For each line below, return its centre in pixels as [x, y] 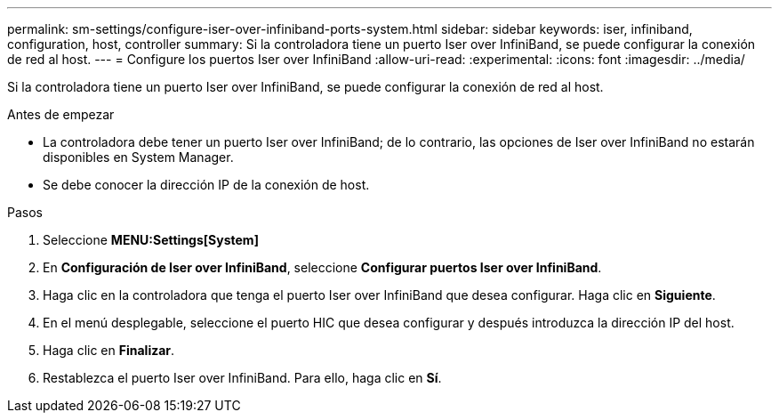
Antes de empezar [61, 114]
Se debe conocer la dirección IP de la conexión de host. [206, 185]
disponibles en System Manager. [138, 157]
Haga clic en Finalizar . [109, 350]
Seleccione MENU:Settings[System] [151, 240]
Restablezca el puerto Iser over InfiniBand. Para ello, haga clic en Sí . [242, 378]
